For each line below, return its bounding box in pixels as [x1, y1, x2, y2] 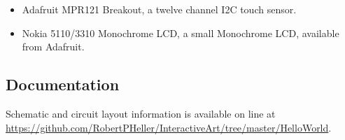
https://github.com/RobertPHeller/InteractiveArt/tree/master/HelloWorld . [6, 120, 332, 134]
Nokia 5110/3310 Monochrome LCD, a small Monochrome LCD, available [22, 25, 339, 40]
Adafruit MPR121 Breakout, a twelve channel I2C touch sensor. [22, 2, 297, 16]
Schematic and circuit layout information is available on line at [6, 106, 276, 120]
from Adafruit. [22, 39, 85, 54]
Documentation [6, 73, 120, 95]
